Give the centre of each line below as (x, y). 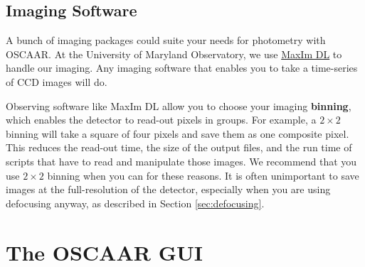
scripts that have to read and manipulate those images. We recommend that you (181, 161)
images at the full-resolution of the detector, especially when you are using (168, 189)
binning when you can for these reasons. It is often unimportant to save (203, 175)
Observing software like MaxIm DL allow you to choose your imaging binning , (179, 105)
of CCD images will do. (57, 81)
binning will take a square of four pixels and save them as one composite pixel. (178, 133)
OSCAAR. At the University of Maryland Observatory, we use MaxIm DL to (174, 54)
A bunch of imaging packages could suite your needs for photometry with (166, 40)
